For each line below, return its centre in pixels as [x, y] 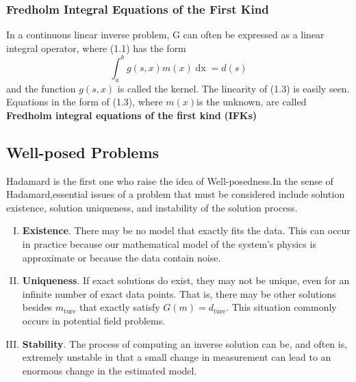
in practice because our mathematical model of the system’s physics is [169, 244]
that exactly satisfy [119, 307]
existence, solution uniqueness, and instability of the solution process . [152, 207]
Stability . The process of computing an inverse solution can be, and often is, [185, 343]
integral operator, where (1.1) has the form [96, 48]
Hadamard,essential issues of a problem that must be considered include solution [176, 194]
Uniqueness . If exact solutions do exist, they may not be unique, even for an [186, 280]
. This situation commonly [281, 307]
